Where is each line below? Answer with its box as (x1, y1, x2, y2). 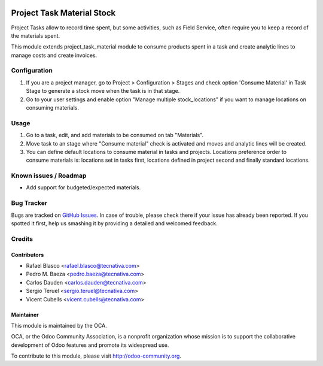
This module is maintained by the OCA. (11, 322, 107, 329)
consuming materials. (26, 104, 79, 111)
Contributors (11, 251, 44, 258)
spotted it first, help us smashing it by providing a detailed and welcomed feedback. (11, 219, 218, 227)
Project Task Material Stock (11, 8, 116, 18)
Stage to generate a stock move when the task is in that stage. (26, 87, 180, 95)
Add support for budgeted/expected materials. (26, 184, 141, 191)
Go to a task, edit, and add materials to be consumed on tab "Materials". (26, 132, 204, 139)
